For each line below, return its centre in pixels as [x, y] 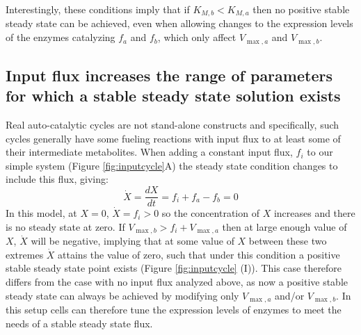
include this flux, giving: [57, 179]
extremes [25, 254]
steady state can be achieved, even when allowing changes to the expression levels [179, 23]
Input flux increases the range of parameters [169, 75]
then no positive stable [301, 9]
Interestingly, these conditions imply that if [98, 9]
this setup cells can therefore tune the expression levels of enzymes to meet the [174, 309]
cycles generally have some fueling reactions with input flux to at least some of [173, 138]
